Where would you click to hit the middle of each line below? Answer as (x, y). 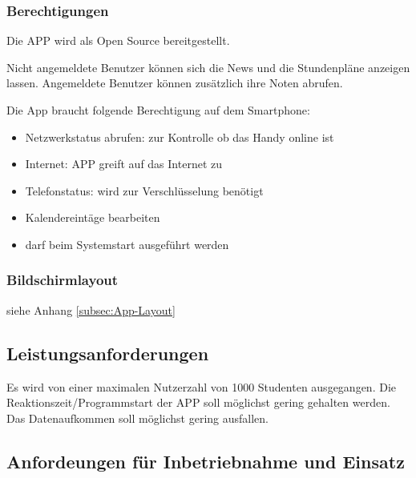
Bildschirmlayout (63, 280)
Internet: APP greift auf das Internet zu (124, 164)
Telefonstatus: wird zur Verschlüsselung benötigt (144, 190)
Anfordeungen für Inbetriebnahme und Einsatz (206, 461)
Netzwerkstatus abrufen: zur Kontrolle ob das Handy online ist (180, 137)
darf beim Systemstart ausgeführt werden (127, 244)
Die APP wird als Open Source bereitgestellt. (118, 40)
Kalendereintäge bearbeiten (93, 217)
